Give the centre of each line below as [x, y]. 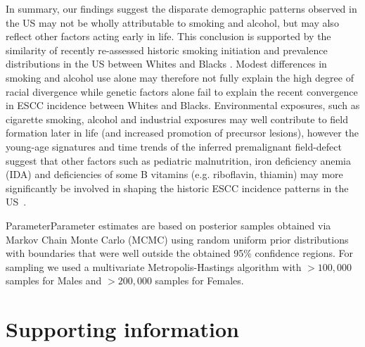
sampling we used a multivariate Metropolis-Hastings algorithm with [154, 266]
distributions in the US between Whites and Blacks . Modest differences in [166, 64]
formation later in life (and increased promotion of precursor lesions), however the [182, 133]
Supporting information [122, 329]
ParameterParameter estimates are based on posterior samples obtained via [168, 225]
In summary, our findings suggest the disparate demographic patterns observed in [181, 8]
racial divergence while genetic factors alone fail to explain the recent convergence [182, 91]
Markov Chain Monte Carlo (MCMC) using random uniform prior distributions [177, 239]
